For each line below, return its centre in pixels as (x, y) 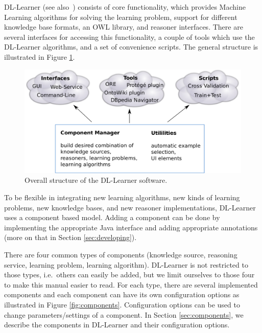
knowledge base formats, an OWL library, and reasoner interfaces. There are (124, 27)
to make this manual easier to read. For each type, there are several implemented (131, 284)
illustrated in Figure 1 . (40, 56)
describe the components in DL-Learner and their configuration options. (117, 325)
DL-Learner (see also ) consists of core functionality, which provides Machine (125, 7)
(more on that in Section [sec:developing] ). (70, 237)
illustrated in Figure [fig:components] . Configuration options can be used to (122, 304)
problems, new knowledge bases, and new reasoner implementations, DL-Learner (130, 207)
